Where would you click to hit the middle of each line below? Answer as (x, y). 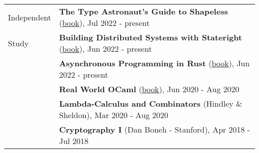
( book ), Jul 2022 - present (104, 23)
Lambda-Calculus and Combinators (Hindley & (151, 103)
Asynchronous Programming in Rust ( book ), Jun (154, 63)
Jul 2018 (74, 141)
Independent (30, 17)
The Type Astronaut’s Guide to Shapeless (143, 11)
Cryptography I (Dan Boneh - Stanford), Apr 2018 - (154, 129)
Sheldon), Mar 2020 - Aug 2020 (114, 115)
